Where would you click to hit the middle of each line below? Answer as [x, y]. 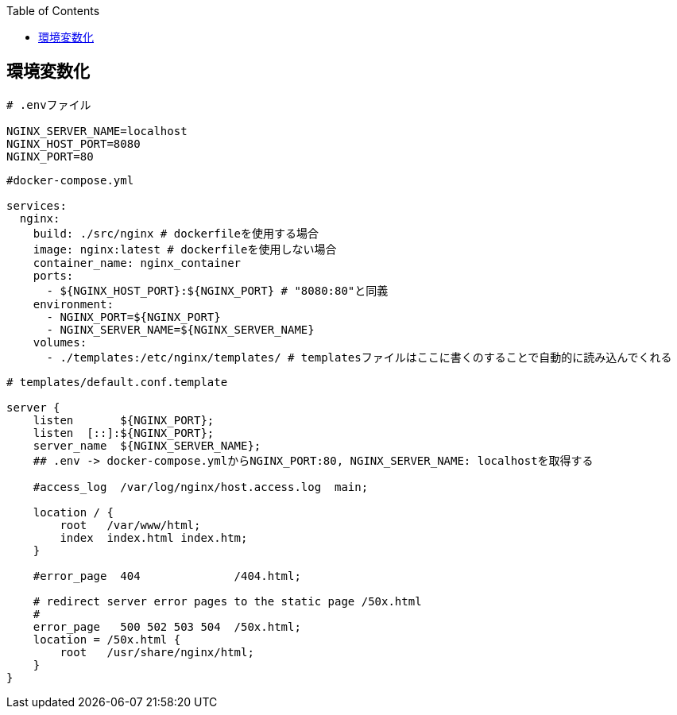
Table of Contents [53, 11]
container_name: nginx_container [137, 263]
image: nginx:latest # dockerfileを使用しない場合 [185, 249]
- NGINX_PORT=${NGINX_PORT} [133, 317]
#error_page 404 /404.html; [167, 576]
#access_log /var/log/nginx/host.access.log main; [201, 487]
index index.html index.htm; [154, 537]
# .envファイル [49, 104]
